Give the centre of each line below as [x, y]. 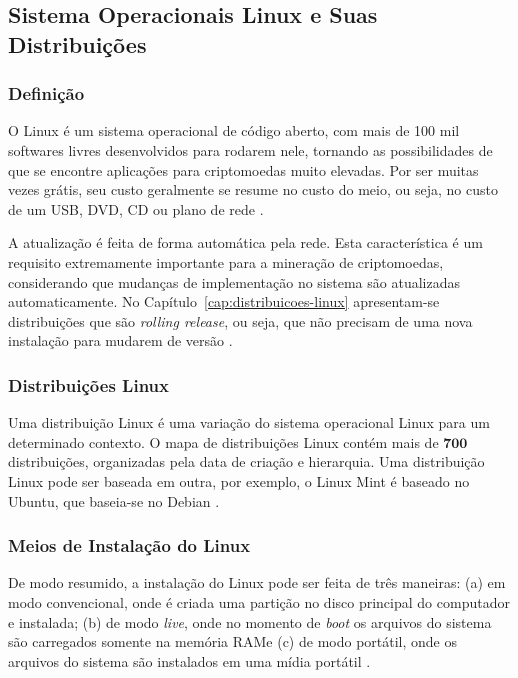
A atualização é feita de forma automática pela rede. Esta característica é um [245, 242]
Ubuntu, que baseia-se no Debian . [114, 500]
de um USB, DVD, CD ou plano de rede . [136, 208]
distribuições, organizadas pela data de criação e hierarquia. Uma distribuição [246, 461]
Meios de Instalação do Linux [129, 545]
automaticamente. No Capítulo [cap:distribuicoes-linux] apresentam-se [224, 301]
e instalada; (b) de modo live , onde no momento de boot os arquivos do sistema [250, 621]
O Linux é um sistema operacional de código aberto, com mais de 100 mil [234, 130]
